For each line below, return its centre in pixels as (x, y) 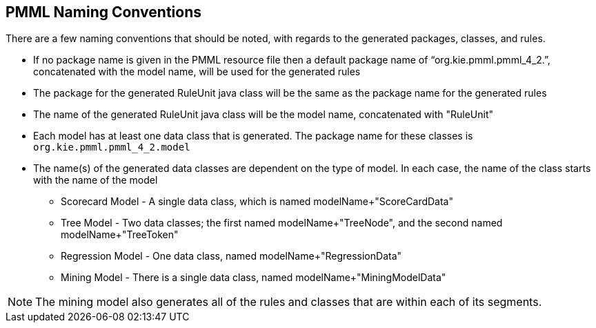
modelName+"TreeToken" (120, 235)
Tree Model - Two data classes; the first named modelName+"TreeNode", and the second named (282, 223)
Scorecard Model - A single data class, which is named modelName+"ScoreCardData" (257, 202)
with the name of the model (96, 180)
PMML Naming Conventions (103, 12)
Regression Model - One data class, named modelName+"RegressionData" (231, 256)
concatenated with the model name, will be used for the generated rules (197, 72)
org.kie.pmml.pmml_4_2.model (112, 147)
